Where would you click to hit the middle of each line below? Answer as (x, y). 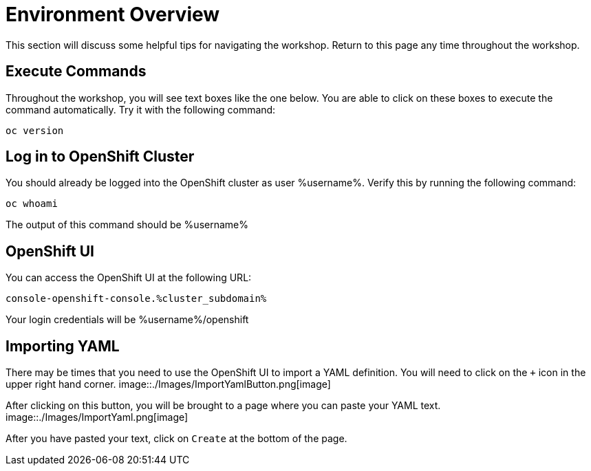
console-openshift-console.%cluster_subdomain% (136, 299)
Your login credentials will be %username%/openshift (127, 320)
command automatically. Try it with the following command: (141, 109)
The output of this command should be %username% (127, 225)
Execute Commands (76, 72)
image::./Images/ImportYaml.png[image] (97, 417)
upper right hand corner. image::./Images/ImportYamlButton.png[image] (168, 384)
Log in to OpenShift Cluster (100, 157)
